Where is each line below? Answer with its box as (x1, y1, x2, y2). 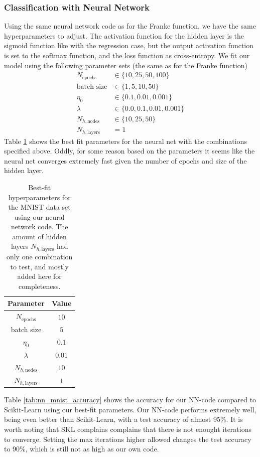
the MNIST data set (8, 202, 71, 212)
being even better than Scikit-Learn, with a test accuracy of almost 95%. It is (4, 414, 243, 424)
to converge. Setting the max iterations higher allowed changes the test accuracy (4, 433, 251, 444)
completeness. (19, 280, 61, 291)
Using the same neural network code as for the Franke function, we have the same (4, 21, 256, 31)
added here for (17, 271, 62, 281)
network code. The (11, 221, 68, 232)
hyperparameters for (8, 192, 71, 202)
